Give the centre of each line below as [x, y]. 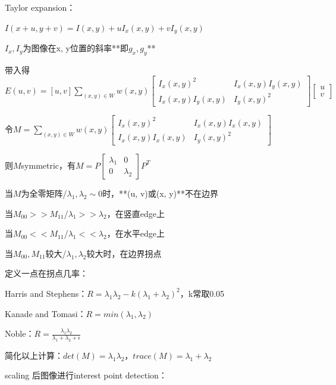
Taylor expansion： [40, 7]
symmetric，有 [48, 165]
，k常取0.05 [202, 293]
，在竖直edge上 [136, 213]
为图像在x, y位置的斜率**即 [76, 48]
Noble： [20, 333]
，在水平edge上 [136, 233]
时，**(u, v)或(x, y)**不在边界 [160, 193]
